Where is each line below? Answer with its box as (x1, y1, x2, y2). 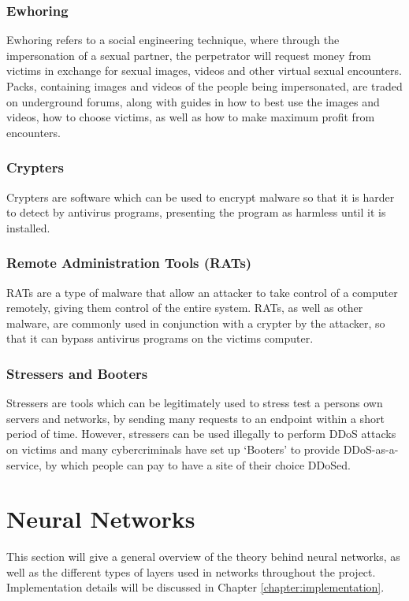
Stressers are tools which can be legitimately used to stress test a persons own (6, 395, 383, 411)
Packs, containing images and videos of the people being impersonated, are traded (6, 78, 403, 94)
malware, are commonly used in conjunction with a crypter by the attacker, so (6, 314, 385, 331)
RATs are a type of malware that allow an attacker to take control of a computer (6, 284, 398, 300)
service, (6, 456, 42, 473)
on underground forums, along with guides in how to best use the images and (6, 93, 380, 109)
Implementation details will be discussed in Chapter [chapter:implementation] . (6, 579, 385, 595)
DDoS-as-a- (343, 440, 399, 457)
